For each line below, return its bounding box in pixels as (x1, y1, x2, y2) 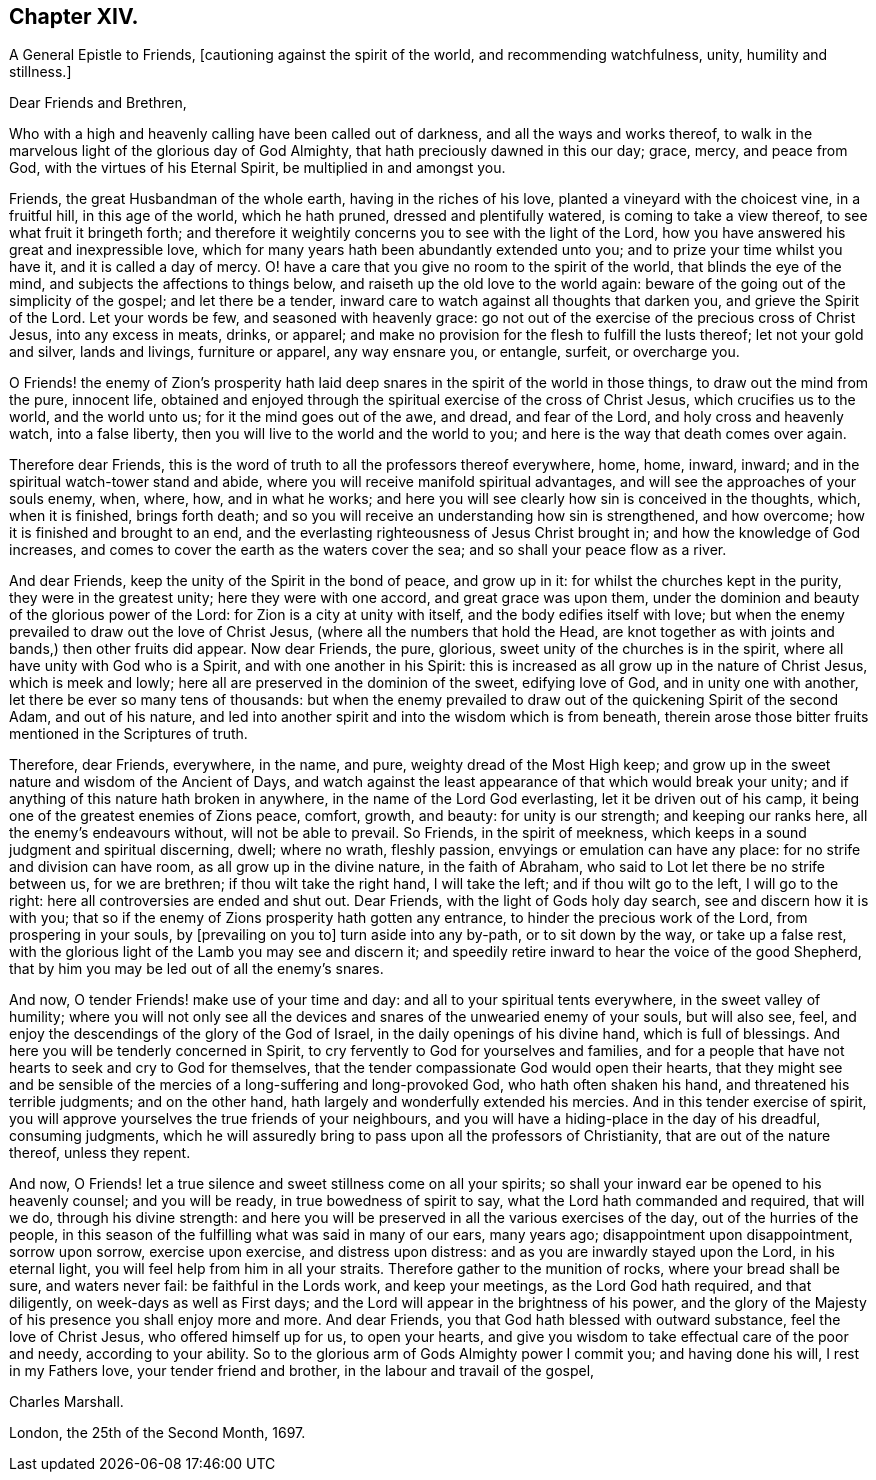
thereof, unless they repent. (9, 1144, 191, 1162)
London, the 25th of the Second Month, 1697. (9, 1424, 306, 1442)
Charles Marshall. (9, 1393, 124, 1411)
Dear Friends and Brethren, (9, 94, 187, 112)
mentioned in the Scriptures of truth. (9, 725, 248, 743)
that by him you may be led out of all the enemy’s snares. (9, 960, 384, 978)
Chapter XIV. (9, 4, 139, 29)
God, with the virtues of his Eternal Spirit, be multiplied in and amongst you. (9, 159, 506, 177)
